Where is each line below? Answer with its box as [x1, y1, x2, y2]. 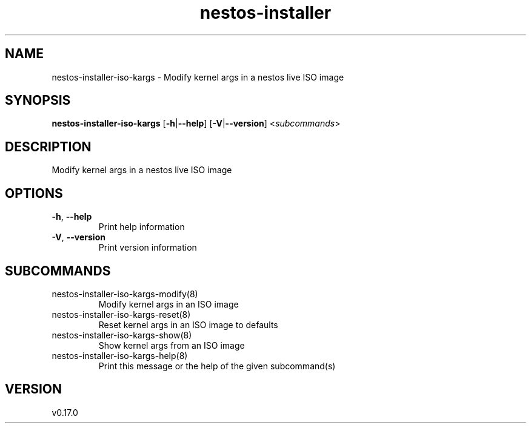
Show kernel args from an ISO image [98, 340, 245, 351]
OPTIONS [5, 185, 63, 201]
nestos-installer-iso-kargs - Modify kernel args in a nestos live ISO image [52, 71, 344, 82]
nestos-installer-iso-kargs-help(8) [52, 350, 188, 361]
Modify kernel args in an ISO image [98, 298, 239, 309]
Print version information [98, 242, 197, 253]
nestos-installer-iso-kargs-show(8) [52, 329, 192, 340]
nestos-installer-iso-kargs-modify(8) [52, 288, 198, 299]
